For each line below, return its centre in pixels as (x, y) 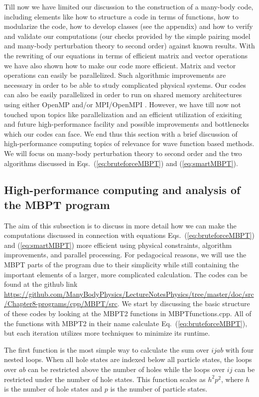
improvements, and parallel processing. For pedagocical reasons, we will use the (125, 255)
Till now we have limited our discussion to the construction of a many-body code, (129, 6)
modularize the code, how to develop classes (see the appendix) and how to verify (129, 26)
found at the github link (41, 284)
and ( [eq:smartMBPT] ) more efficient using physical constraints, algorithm (118, 245)
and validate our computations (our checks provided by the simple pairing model (127, 36)
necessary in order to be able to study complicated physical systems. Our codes (125, 85)
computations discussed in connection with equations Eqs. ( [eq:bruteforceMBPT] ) (129, 235)
